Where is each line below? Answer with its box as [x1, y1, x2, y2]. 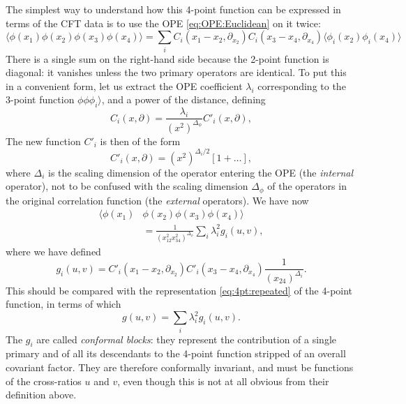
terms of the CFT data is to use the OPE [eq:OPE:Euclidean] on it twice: [6, 15, 321, 30]
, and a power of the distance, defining [101, 92, 266, 107]
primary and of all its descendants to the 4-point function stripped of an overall [6, 346, 346, 361]
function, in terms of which [6, 297, 121, 311]
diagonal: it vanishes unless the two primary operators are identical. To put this [6, 65, 347, 80]
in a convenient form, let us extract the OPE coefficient [6, 78, 243, 93]
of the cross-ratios [6, 373, 82, 388]
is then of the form [100, 133, 181, 148]
